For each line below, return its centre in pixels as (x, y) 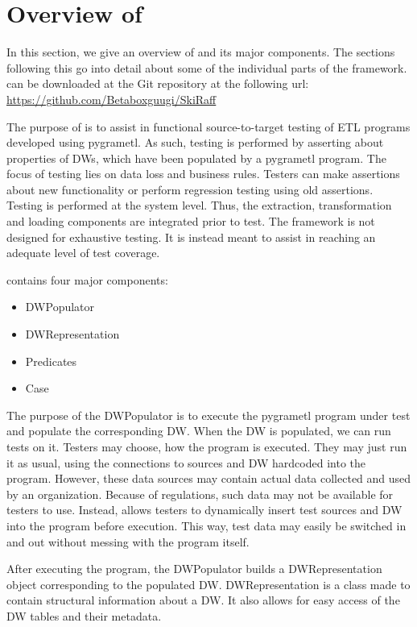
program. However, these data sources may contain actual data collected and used (209, 478)
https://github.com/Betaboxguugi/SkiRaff (111, 99)
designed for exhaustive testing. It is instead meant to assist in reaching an (191, 237)
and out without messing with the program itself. (128, 541)
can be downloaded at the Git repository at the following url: (158, 83)
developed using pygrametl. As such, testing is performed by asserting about (195, 142)
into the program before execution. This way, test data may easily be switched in (206, 525)
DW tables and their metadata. (84, 615)
